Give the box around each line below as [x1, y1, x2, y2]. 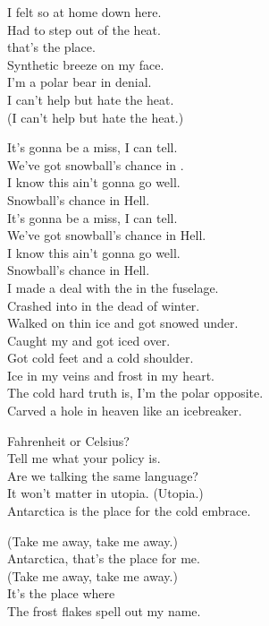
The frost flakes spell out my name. [7, 602, 201, 620]
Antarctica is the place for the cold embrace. [7, 502, 251, 520]
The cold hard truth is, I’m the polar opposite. [7, 383, 264, 402]
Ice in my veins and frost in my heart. [7, 365, 214, 384]
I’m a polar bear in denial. [7, 73, 152, 91]
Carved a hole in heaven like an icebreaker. [7, 401, 242, 420]
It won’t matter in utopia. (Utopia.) [7, 484, 204, 502]
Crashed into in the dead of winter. [7, 296, 200, 314]
